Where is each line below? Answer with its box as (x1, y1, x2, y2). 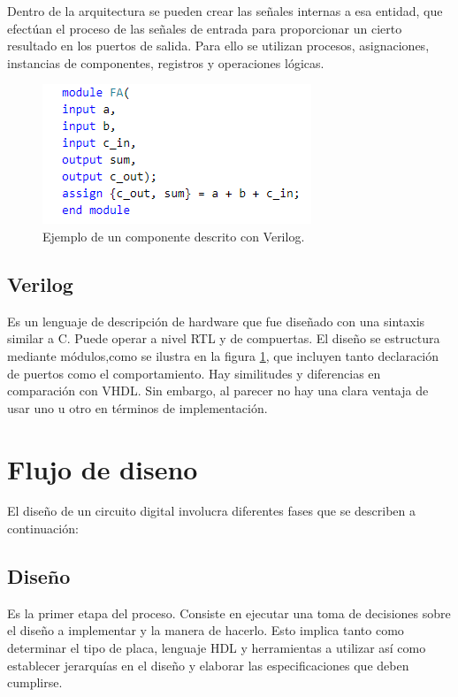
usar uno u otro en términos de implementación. (7, 398, 268, 417)
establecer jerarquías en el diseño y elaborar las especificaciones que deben (7, 655, 409, 674)
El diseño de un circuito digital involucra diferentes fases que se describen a (7, 502, 416, 520)
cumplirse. (7, 673, 63, 692)
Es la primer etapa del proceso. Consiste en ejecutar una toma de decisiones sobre (7, 603, 451, 622)
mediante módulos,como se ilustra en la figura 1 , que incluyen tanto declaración (7, 346, 439, 364)
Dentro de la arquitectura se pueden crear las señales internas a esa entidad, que (7, 2, 443, 19)
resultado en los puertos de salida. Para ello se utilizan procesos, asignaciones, (7, 36, 430, 55)
